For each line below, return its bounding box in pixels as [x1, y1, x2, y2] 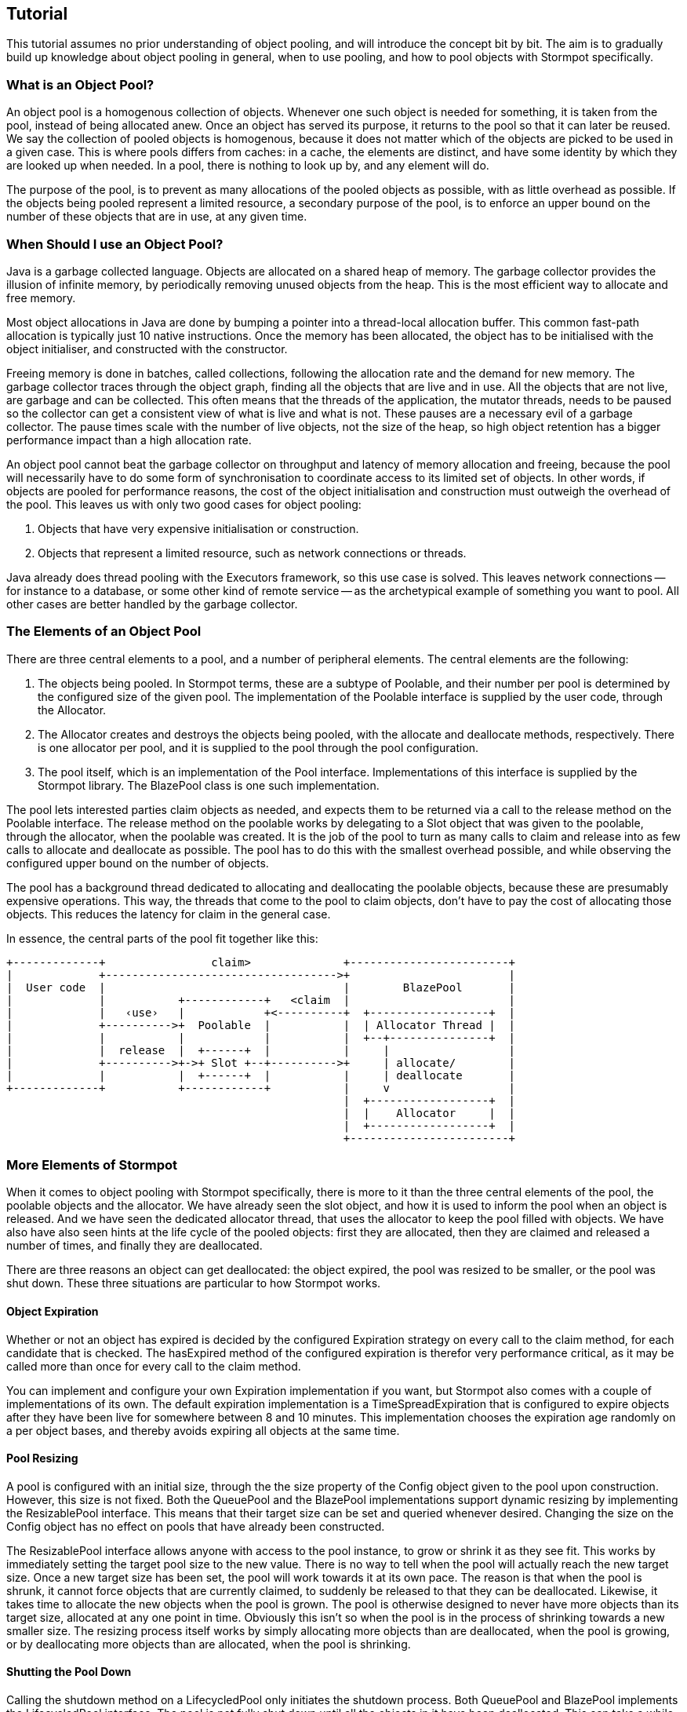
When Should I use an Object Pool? [6, 235, 224, 252]
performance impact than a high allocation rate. [6, 433, 252, 447]
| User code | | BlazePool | [6, 980, 516, 994]
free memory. [6, 290, 76, 305]
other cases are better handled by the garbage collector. [6, 597, 298, 611]
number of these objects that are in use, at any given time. [6, 210, 307, 224]
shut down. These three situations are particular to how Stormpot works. [6, 1276, 381, 1290]
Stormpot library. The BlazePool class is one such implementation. [38, 778, 380, 792]
